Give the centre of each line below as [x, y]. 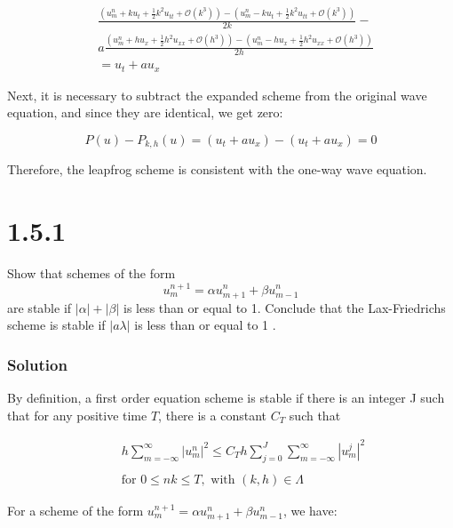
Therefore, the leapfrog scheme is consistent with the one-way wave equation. [217, 169]
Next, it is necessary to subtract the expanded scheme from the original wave [217, 95]
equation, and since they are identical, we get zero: [145, 112]
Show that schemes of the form [91, 273]
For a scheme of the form [75, 510]
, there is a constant [212, 415]
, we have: [310, 510]
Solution [37, 364]
